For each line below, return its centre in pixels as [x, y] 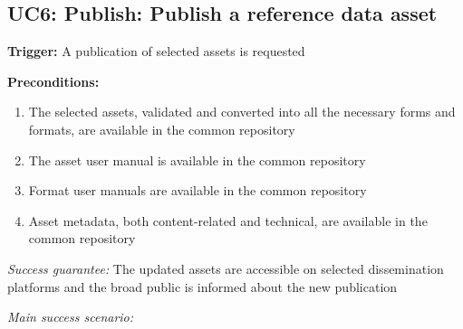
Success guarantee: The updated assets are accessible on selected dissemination [226, 268]
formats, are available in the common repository [162, 129]
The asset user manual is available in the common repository [197, 160]
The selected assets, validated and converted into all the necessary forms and [242, 112]
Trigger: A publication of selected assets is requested [156, 51]
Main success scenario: [71, 317]
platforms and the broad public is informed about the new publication [203, 286]
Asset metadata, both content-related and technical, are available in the [228, 220]
